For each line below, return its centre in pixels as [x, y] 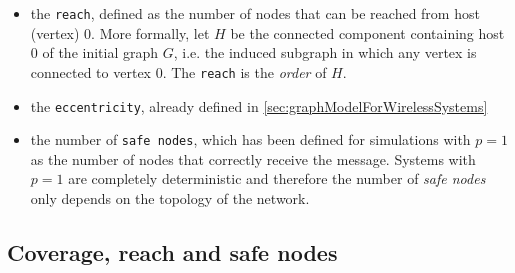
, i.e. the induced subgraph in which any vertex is [325, 52]
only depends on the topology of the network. [170, 198]
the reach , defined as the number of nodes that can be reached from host [255, 13]
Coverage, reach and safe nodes [172, 251]
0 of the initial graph [94, 52]
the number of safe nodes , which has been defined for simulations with [250, 139]
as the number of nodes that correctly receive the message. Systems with [253, 158]
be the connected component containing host [367, 32]
